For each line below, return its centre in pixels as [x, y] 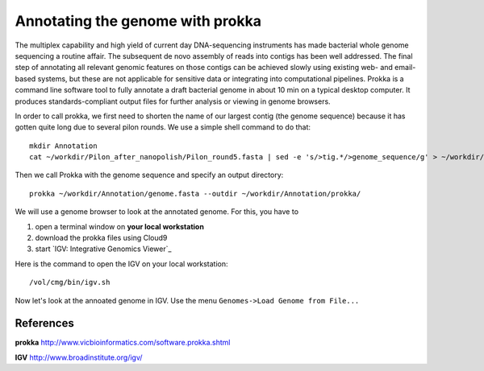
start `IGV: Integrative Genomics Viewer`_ [103, 249]
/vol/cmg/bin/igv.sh [70, 282]
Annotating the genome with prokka [138, 21]
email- [405, 68]
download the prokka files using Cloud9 [101, 238]
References [44, 323]
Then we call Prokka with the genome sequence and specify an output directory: [149, 175]
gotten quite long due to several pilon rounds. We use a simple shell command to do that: [163, 127]
